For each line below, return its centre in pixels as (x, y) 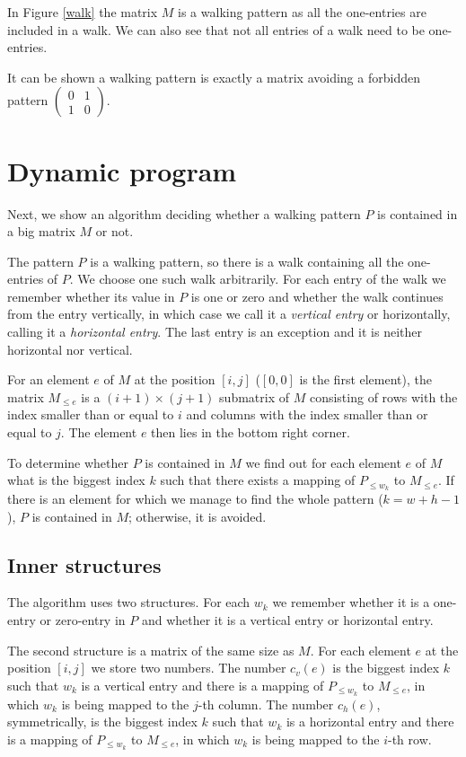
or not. (114, 231)
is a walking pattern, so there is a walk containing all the (247, 261)
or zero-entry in (83, 620)
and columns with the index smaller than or (307, 414)
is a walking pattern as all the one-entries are (302, 12)
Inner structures (84, 564)
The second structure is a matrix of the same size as (151, 650)
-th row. (409, 739)
